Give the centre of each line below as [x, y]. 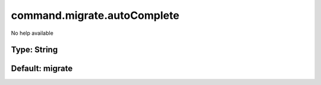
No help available [32, 33]
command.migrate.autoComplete [95, 15]
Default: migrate [42, 69]
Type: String [34, 50]
